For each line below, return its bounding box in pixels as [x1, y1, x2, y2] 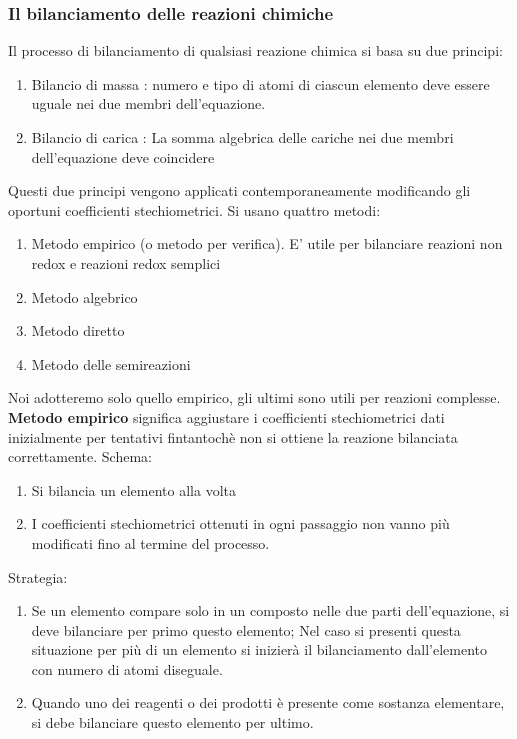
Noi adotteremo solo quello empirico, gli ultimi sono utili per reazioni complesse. [8, 387, 501, 408]
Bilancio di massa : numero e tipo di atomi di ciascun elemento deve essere [31, 73, 490, 94]
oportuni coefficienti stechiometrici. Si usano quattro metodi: [8, 199, 381, 220]
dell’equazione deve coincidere [31, 146, 215, 167]
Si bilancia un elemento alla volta [31, 479, 236, 500]
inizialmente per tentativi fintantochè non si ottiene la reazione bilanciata [8, 426, 458, 447]
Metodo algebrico [31, 286, 138, 307]
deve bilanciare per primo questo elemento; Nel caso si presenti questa [31, 619, 461, 640]
